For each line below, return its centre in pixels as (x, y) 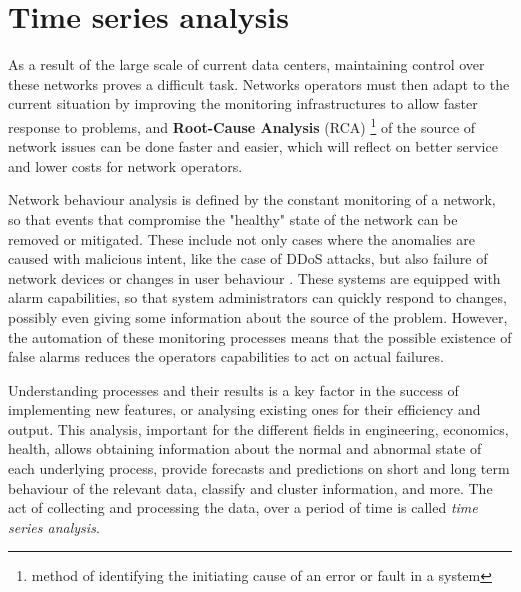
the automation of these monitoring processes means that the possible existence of (260, 336)
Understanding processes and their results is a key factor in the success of (233, 389)
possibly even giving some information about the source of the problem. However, (258, 316)
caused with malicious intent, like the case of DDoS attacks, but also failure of (248, 258)
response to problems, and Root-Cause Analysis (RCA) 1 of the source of (242, 125)
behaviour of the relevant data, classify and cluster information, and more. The (250, 487)
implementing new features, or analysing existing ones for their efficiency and (244, 409)
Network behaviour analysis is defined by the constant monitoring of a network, (252, 199)
